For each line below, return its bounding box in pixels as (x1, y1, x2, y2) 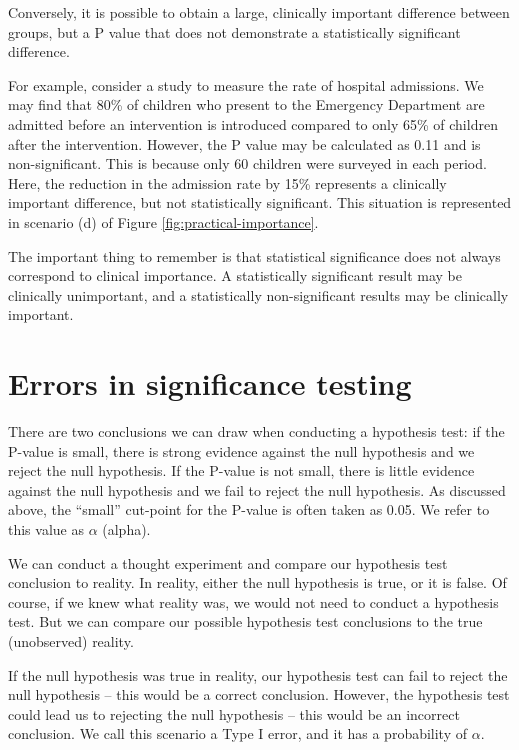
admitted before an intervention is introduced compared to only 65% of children (8, 113, 498, 134)
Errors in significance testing (8, 363, 412, 404)
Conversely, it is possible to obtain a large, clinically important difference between (8, 2, 510, 22)
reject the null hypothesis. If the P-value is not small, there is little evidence (8, 460, 475, 481)
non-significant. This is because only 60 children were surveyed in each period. (8, 153, 487, 174)
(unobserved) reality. (8, 630, 134, 651)
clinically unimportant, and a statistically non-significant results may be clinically (8, 284, 509, 305)
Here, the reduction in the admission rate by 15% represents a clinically (8, 172, 447, 193)
